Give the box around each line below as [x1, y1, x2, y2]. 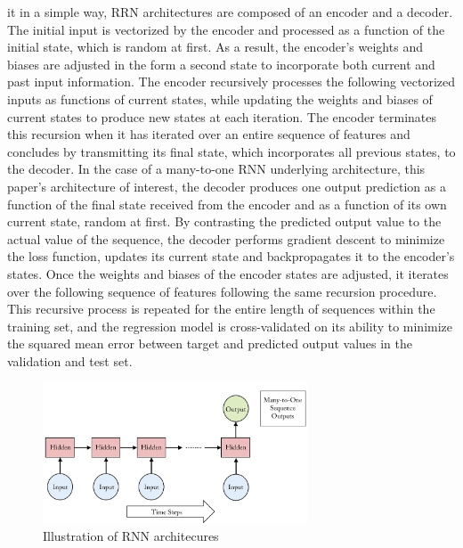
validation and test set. [7, 351, 133, 370]
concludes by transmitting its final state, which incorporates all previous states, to [7, 142, 456, 160]
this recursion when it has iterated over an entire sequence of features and [7, 125, 410, 143]
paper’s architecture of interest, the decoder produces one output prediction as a [7, 176, 446, 195]
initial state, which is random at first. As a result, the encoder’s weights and [7, 37, 423, 56]
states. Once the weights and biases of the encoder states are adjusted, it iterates [7, 264, 449, 282]
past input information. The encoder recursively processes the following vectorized [7, 72, 456, 91]
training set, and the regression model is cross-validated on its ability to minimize [7, 316, 453, 335]
